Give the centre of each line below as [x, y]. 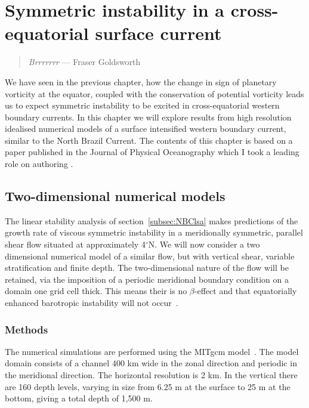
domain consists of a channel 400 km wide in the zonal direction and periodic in [151, 363]
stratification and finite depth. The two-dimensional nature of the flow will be [147, 268]
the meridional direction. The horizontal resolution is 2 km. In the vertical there [151, 375]
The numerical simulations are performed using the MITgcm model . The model [152, 351]
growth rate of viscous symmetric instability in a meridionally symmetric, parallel [154, 232]
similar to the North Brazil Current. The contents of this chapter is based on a [149, 140]
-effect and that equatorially [245, 291]
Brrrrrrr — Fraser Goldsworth [84, 62]
